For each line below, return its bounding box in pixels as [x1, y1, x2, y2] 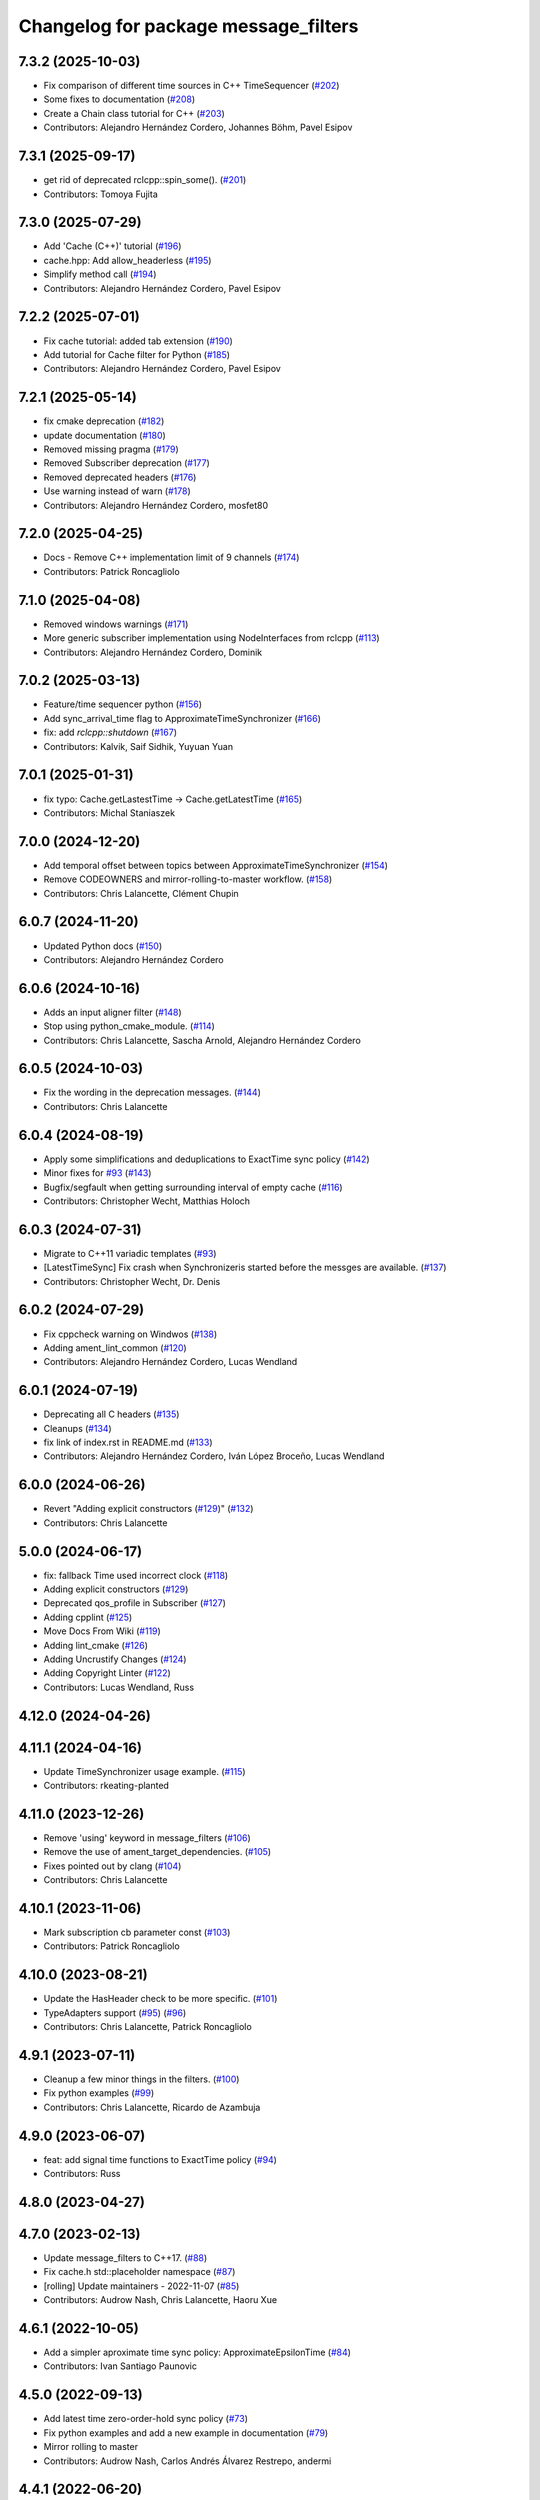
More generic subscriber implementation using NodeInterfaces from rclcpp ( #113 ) [43, 632, 380, 644]
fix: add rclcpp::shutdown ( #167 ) [43, 726, 178, 739]
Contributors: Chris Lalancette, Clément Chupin [43, 887, 239, 899]
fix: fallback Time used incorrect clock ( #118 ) [43, 1569, 229, 1581]
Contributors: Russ [43, 2168, 121, 2180]
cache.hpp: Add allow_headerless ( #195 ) [43, 254, 212, 266]
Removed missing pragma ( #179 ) [43, 443, 179, 455]
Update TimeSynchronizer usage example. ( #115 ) [43, 1765, 246, 1777]
